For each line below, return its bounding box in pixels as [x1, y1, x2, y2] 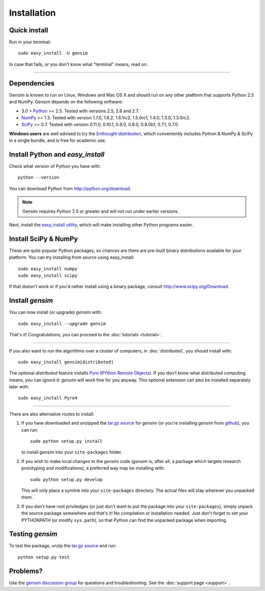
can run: [21, 427, 39, 433]
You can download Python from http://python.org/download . [9, 186, 132, 191]
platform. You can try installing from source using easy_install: [9, 254, 135, 260]
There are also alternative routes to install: [9, 411, 94, 417]
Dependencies [9, 79, 55, 87]
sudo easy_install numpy [18, 266, 78, 271]
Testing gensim [9, 530, 57, 538]
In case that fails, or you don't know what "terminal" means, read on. [9, 61, 148, 67]
